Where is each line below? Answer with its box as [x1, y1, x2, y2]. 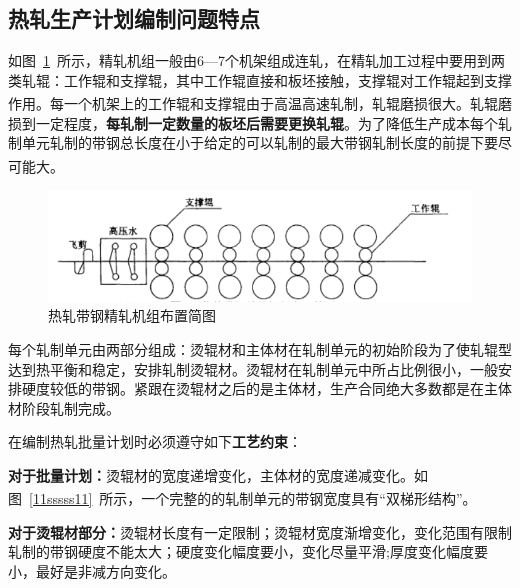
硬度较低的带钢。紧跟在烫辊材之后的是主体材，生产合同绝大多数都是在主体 [21, 378, 512, 399]
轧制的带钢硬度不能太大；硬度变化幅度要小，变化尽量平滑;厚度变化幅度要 [8, 541, 488, 562]
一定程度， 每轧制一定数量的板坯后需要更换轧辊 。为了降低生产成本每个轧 [35, 112, 512, 133]
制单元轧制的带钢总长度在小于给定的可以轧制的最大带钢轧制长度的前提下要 [8, 132, 498, 153]
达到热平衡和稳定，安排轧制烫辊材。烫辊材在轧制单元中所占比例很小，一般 [8, 358, 498, 379]
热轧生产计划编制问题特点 [8, 3, 260, 34]
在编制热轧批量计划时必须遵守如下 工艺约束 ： [8, 431, 302, 452]
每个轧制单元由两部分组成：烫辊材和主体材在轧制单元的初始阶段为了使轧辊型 [8, 338, 512, 359]
